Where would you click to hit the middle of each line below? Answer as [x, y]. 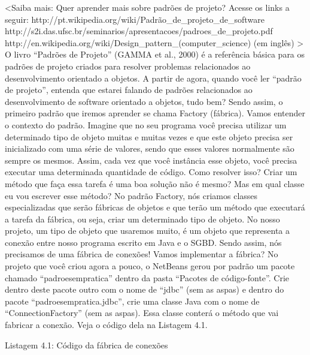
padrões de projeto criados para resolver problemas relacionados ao [128, 66]
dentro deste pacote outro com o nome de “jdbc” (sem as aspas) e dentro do [145, 289]
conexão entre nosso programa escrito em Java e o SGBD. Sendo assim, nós [143, 242]
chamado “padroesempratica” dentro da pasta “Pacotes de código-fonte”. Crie [147, 277]
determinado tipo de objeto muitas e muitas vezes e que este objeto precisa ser [149, 136]
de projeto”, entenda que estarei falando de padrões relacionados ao [129, 90]
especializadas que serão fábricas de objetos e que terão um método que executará [155, 207]
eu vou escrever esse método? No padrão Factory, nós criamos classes [131, 195]
